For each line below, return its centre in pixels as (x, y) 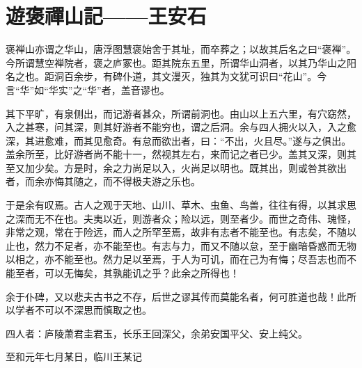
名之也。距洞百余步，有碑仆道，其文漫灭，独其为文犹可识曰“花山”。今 (166, 76)
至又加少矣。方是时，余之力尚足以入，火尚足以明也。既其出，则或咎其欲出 (176, 167)
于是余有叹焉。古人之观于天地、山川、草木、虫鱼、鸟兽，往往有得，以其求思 (181, 205)
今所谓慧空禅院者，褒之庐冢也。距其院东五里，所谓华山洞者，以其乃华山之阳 (181, 62)
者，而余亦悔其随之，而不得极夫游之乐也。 (103, 181)
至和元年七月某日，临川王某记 (74, 357)
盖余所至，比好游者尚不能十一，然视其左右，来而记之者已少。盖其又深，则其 (181, 154)
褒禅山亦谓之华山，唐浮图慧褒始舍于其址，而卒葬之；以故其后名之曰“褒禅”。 (181, 49)
